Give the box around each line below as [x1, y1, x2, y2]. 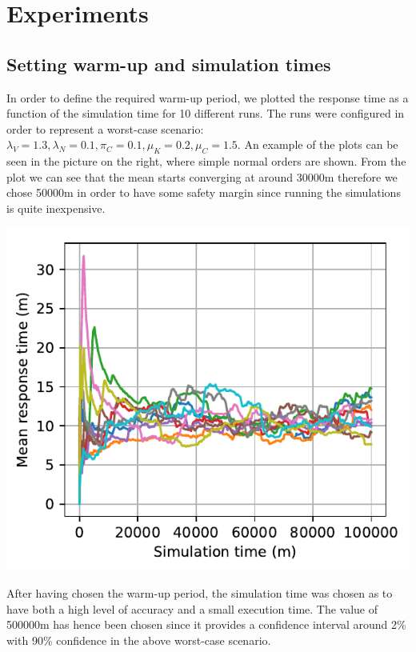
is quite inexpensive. [6, 199, 106, 216]
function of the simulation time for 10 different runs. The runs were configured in [6, 105, 405, 122]
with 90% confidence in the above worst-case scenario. [6, 631, 271, 648]
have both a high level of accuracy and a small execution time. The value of [6, 600, 378, 617]
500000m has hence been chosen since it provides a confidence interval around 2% [6, 616, 406, 633]
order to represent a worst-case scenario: [6, 120, 204, 137]
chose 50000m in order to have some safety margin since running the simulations [6, 184, 401, 201]
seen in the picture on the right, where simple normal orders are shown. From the [6, 153, 406, 170]
